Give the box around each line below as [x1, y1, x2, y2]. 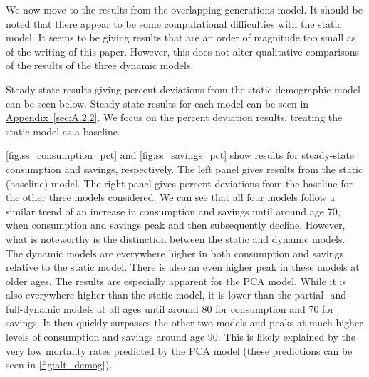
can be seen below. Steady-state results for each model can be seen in [6, 95, 309, 110]
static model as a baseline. [6, 123, 120, 138]
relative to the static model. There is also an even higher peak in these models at [6, 259, 360, 274]
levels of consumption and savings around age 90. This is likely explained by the [6, 329, 355, 344]
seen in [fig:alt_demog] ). [6, 357, 113, 372]
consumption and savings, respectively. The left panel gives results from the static [6, 161, 363, 176]
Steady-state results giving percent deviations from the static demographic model [6, 81, 360, 96]
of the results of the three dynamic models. [6, 58, 194, 73]
